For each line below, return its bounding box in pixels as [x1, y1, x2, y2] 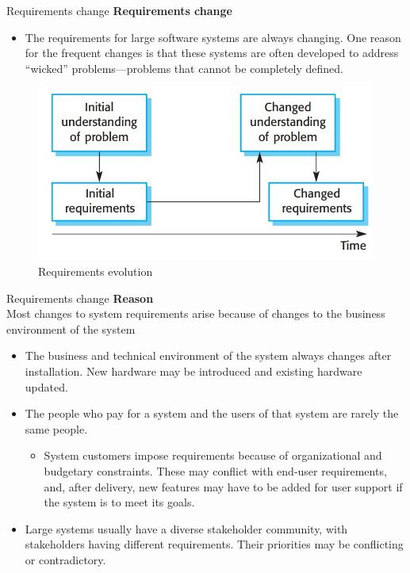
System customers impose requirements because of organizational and [44, 447, 382, 464]
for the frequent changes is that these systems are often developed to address [25, 44, 399, 61]
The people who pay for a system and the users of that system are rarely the [25, 405, 399, 422]
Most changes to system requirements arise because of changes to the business [6, 305, 385, 322]
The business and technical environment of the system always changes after [25, 347, 392, 364]
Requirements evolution [38, 263, 153, 280]
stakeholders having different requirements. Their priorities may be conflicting [25, 536, 404, 552]
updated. [25, 378, 68, 395]
